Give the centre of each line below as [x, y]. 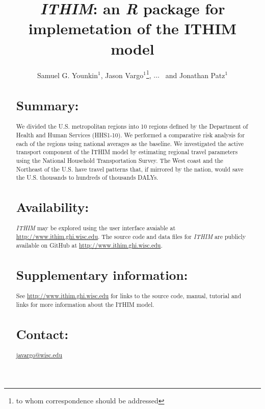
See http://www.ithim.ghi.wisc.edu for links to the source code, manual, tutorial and [129, 296]
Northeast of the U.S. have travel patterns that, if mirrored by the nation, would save [130, 169]
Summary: [47, 105]
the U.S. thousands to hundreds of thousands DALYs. [87, 177]
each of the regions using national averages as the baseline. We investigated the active [130, 143]
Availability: [52, 207]
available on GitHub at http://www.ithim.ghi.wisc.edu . [89, 245]
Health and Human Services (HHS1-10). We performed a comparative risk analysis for [130, 135]
